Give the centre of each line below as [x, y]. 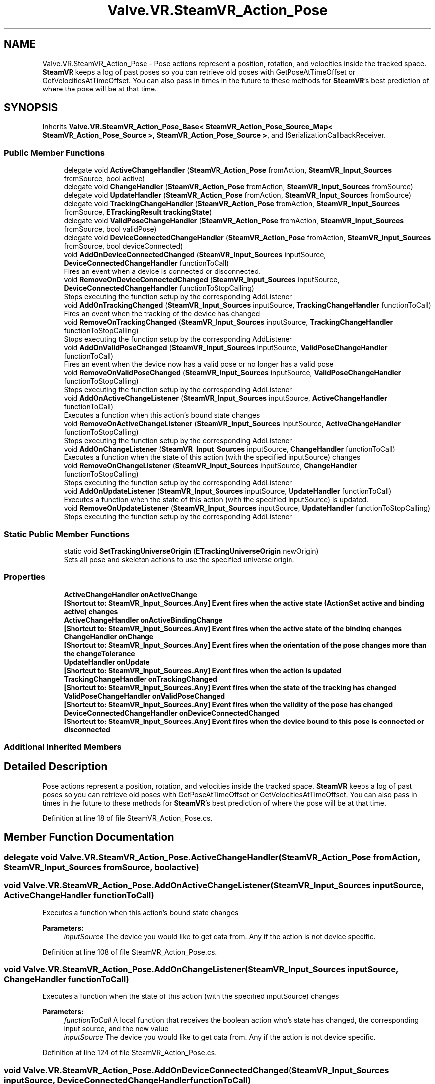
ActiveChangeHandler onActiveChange [130, 594]
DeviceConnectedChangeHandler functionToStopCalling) [159, 288]
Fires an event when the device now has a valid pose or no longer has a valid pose [199, 364]
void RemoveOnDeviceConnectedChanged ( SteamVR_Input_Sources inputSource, [202, 280]
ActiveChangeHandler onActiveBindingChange [143, 620]
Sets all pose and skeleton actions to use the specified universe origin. [179, 559]
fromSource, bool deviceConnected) [123, 246]
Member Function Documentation [89, 837]
